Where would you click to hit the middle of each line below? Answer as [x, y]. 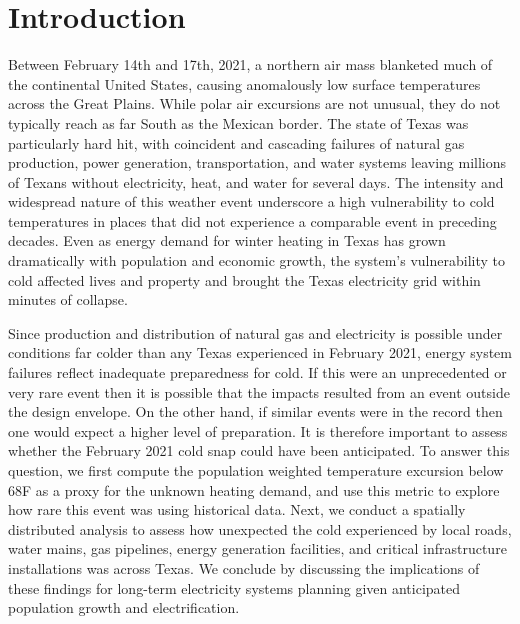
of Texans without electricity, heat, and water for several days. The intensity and [256, 181]
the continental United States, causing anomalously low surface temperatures [244, 83]
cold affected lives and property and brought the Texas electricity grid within [244, 279]
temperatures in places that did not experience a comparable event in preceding [252, 220]
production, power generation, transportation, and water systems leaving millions [257, 162]
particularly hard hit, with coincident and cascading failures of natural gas [236, 142]
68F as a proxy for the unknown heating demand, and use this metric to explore [254, 489]
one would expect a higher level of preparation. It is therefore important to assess [258, 430]
